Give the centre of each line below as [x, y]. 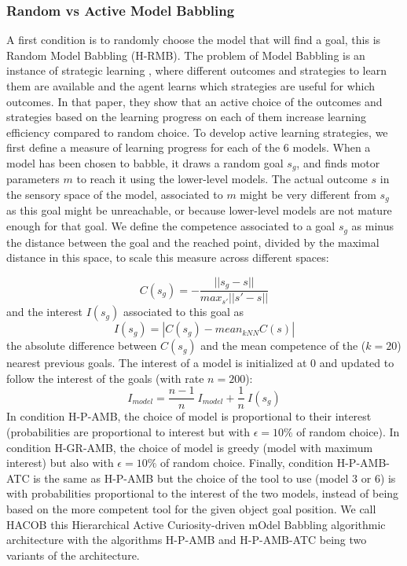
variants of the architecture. [73, 555]
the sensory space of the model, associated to [115, 195]
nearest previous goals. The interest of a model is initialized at [157, 363]
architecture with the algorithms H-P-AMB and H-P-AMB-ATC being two [187, 540]
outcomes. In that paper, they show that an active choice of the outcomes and [194, 101]
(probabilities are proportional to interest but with [128, 432]
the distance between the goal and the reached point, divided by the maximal [193, 242]
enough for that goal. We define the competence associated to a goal [171, 226]
